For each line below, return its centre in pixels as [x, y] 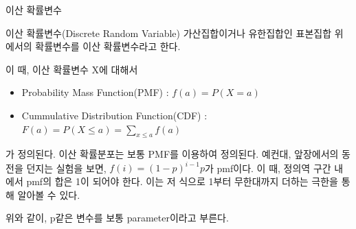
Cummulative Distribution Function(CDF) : [114, 115]
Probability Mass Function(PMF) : [95, 92]
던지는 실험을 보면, [66, 168]
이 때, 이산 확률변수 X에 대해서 [72, 69]
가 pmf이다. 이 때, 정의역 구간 [268, 168]
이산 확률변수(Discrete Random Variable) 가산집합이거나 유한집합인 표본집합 [169, 33]
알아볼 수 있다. [49, 194]
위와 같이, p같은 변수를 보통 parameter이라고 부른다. [117, 218]
